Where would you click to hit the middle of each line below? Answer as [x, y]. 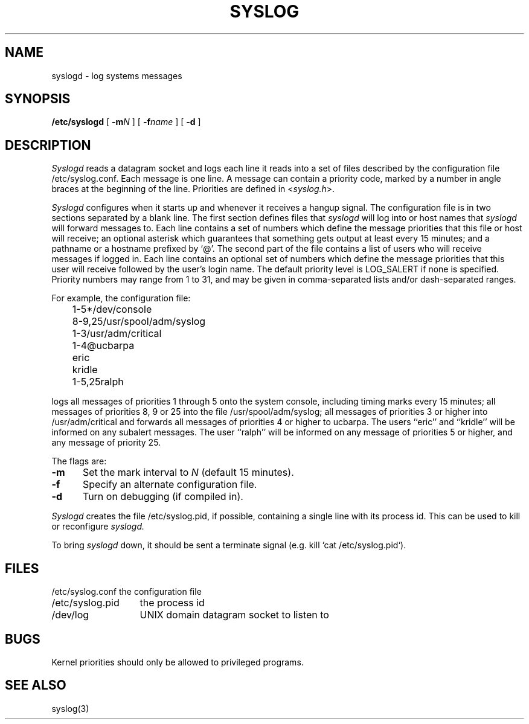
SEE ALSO [36, 685]
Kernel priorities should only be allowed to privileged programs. [178, 662]
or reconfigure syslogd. [98, 527]
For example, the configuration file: [121, 298]
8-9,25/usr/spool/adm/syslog [139, 322]
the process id [172, 603]
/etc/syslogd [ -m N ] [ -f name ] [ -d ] [126, 122]
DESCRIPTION [48, 145]
